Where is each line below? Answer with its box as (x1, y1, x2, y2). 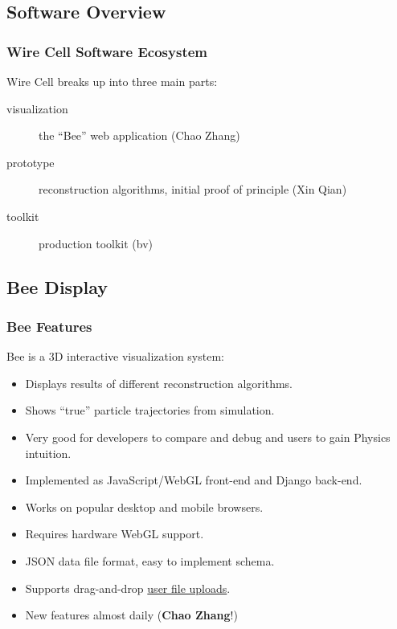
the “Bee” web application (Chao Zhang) (39, 127, 240, 144)
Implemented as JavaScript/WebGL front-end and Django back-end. (25, 472, 362, 488)
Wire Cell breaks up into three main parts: (6, 73, 218, 89)
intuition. (25, 444, 72, 461)
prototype (6, 153, 55, 170)
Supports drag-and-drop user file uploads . (25, 579, 231, 596)
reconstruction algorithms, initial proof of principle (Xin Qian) (39, 181, 347, 198)
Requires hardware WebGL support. (25, 525, 204, 542)
